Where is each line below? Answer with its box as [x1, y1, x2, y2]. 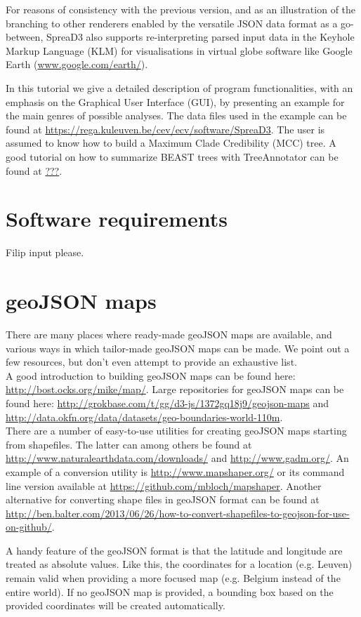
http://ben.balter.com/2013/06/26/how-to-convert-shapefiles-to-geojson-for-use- [6, 505, 350, 520]
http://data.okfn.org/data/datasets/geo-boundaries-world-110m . [6, 409, 283, 424]
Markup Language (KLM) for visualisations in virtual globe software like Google [6, 43, 353, 58]
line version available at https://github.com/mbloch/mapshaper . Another [6, 478, 322, 493]
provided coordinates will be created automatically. [6, 598, 225, 613]
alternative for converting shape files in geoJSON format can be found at [6, 492, 320, 507]
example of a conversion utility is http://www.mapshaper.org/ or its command [6, 464, 345, 479]
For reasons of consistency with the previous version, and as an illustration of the [6, 2, 356, 16]
